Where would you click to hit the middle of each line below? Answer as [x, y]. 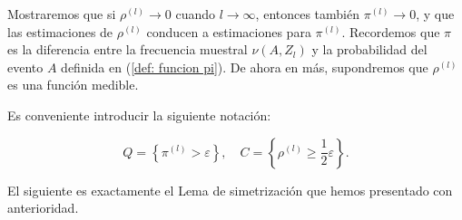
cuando [196, 14]
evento [25, 67]
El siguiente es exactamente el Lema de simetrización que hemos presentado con [230, 190]
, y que [435, 14]
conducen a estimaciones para [229, 31]
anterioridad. [43, 208]
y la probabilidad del [369, 49]
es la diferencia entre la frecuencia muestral [128, 49]
